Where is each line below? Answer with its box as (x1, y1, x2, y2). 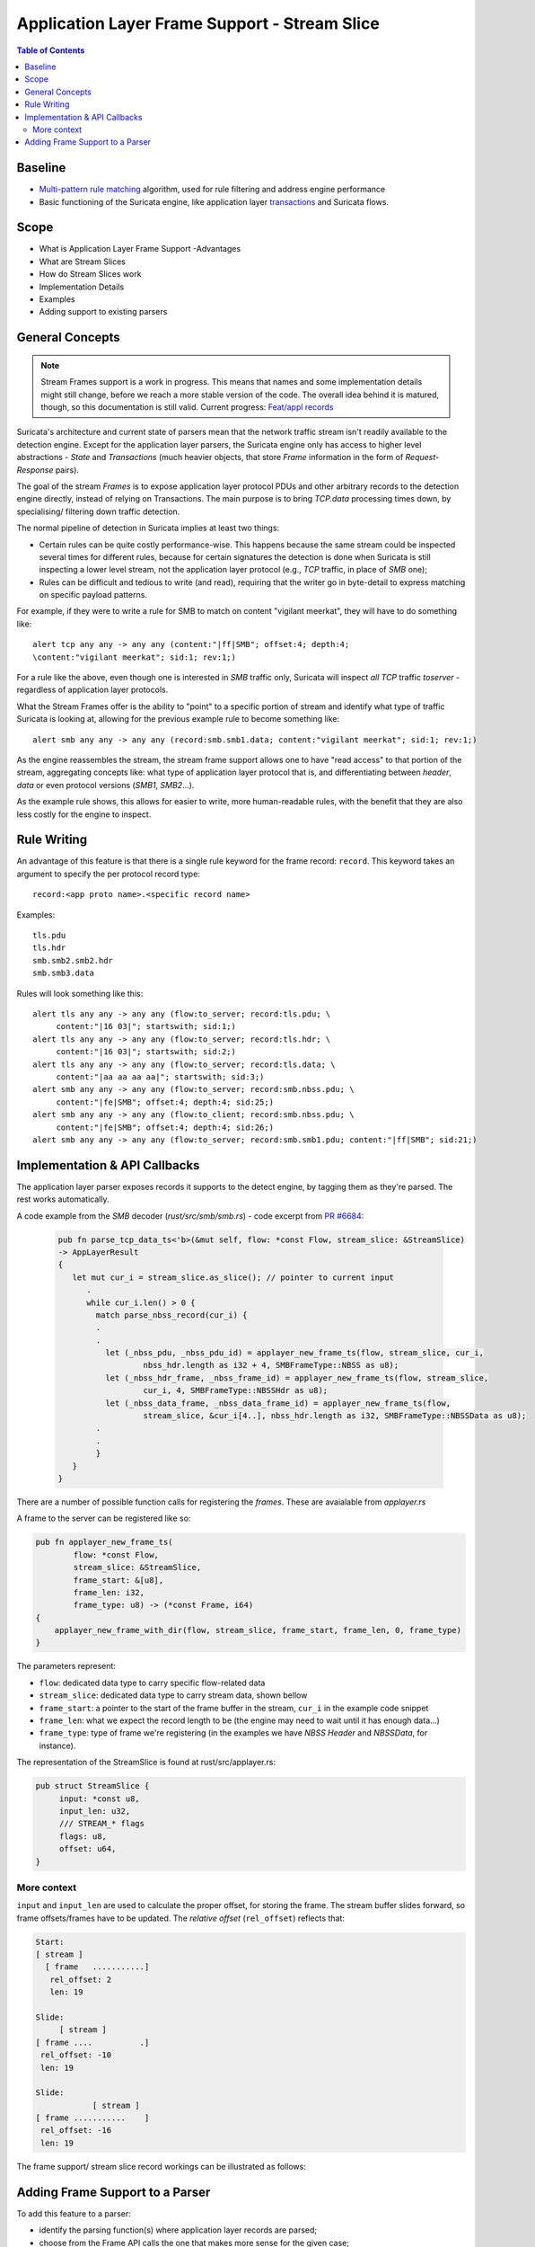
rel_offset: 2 (49, 1974, 112, 1985)
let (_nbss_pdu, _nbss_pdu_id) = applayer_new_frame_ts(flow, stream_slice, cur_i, (104, 1348, 485, 1358)
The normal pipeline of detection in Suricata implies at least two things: (16, 522, 280, 534)
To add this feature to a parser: (16, 2207, 131, 2219)
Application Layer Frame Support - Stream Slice (16, 13, 381, 33)
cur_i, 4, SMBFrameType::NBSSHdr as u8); (143, 1385, 329, 1396)
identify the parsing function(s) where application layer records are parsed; (39, 2225, 318, 2235)
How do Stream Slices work (39, 269, 142, 280)
